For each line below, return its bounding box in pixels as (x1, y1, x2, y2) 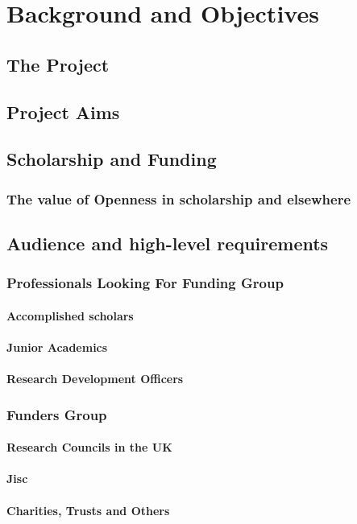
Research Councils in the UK (6, 439, 172, 456)
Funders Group (6, 404, 107, 424)
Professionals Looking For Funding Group (6, 273, 284, 293)
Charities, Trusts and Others (6, 501, 170, 518)
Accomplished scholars (6, 307, 134, 324)
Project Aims (6, 99, 120, 124)
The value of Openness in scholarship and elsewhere (6, 188, 351, 208)
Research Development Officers (6, 370, 184, 387)
